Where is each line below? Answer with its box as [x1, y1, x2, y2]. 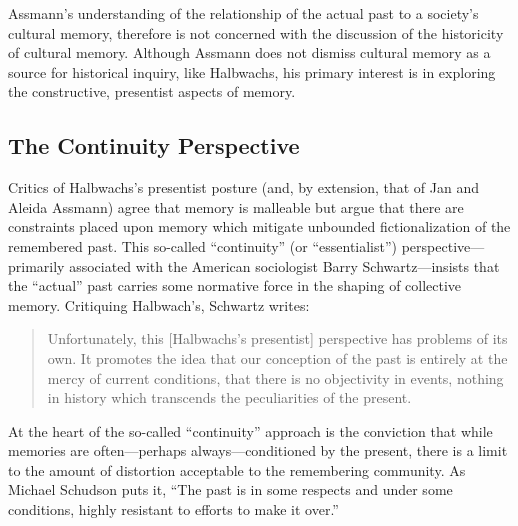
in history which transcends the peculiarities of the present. [47, 387, 412, 408]
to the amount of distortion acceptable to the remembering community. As [8, 459, 466, 480]
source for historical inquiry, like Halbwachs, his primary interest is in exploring [8, 61, 496, 82]
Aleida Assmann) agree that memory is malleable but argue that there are [8, 196, 464, 217]
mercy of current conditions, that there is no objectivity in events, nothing [47, 367, 504, 388]
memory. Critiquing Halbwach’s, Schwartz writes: [8, 294, 310, 315]
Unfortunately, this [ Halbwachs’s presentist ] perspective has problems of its [47, 328, 508, 349]
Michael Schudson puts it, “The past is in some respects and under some [8, 479, 453, 500]
